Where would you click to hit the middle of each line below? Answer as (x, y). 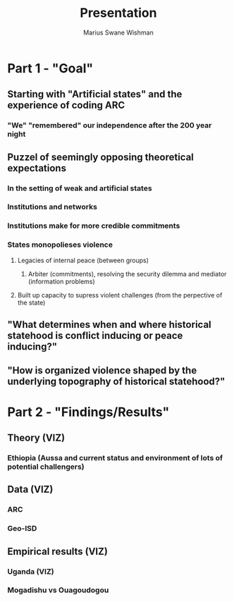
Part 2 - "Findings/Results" (88, 412)
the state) (31, 302)
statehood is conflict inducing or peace (95, 336)
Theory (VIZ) (36, 438)
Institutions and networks (52, 207)
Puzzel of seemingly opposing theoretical (100, 157)
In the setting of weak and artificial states (80, 188)
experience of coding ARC (66, 105)
